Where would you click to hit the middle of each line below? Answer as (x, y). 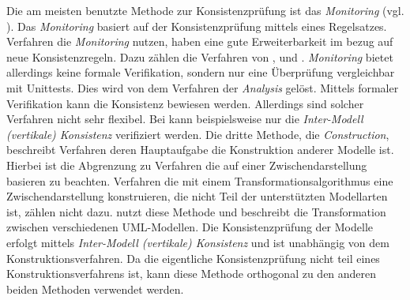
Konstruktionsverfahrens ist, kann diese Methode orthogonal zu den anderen (192, 274)
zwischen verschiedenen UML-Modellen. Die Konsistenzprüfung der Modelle (190, 227)
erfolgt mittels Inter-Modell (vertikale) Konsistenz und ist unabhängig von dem (198, 242)
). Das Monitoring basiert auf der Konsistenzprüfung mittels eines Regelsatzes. (197, 26)
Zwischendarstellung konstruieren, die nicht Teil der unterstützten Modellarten (197, 196)
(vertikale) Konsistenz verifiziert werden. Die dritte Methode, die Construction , (198, 134)
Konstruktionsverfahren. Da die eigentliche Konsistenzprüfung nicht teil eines (193, 258)
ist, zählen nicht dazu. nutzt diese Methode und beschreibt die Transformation (196, 211)
